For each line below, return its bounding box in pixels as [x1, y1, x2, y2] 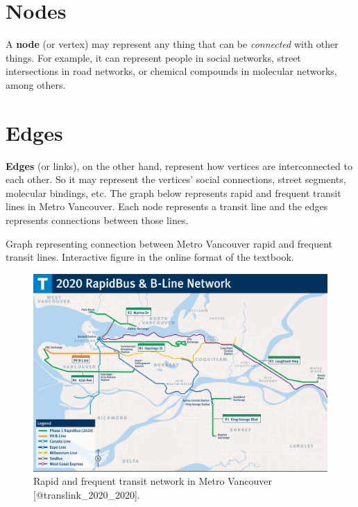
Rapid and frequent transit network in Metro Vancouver [33, 474, 272, 488]
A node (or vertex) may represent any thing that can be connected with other [6, 37, 339, 51]
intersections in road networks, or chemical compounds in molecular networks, [6, 64, 337, 78]
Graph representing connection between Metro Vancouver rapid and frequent [6, 236, 333, 250]
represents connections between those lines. [6, 213, 189, 227]
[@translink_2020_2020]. [33, 487, 140, 501]
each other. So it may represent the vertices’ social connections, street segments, [6, 172, 346, 187]
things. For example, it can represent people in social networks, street [6, 50, 301, 65]
